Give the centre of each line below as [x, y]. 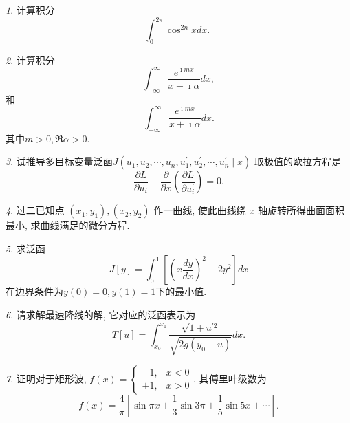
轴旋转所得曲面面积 [302, 210]
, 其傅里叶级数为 [230, 378]
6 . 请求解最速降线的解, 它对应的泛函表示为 [101, 315]
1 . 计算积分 [30, 10]
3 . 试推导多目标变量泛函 [59, 161]
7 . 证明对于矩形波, [46, 378]
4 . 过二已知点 [35, 210]
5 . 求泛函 [25, 248]
